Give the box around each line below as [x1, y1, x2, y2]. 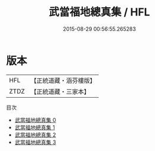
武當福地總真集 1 [14, 124, 55, 131]
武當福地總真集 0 [14, 116, 56, 123]
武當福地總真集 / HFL [49, 5, 150, 19]
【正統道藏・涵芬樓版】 [30, 76, 96, 85]
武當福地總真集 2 [14, 131, 56, 138]
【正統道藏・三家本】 [30, 87, 91, 95]
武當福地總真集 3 [14, 139, 56, 146]
